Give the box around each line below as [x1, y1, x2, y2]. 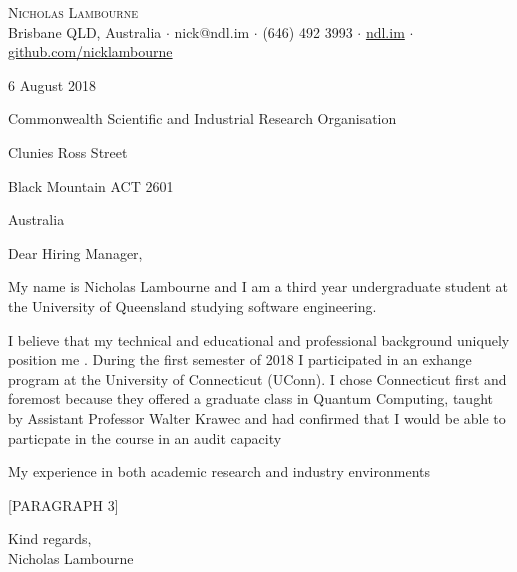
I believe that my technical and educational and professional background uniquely [8, 329, 510, 350]
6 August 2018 [8, 74, 96, 95]
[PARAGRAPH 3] [8, 494, 119, 515]
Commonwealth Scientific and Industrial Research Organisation [8, 108, 397, 129]
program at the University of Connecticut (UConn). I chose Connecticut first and [8, 368, 507, 389]
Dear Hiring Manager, [8, 242, 143, 263]
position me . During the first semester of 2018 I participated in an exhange [8, 349, 472, 370]
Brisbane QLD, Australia [8, 21, 162, 42]
